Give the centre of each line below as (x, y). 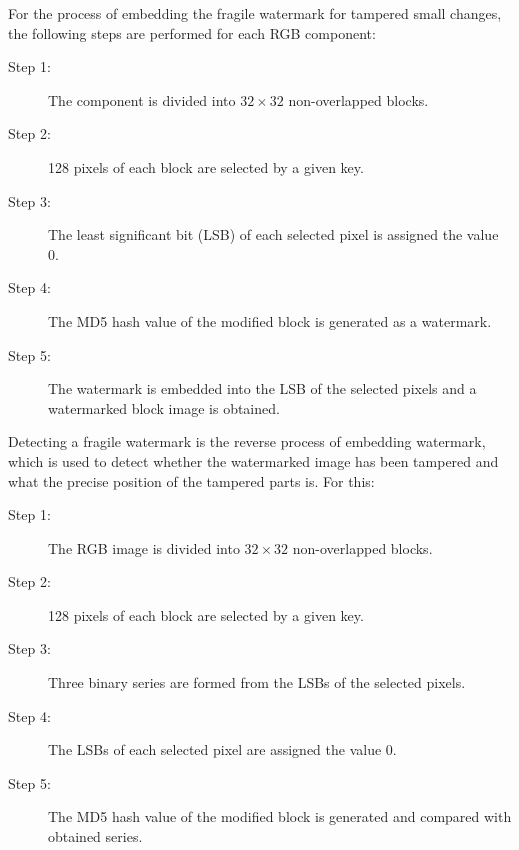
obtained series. (95, 836)
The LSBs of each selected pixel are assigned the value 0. (222, 749)
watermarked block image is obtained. (164, 407)
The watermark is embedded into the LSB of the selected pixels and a (262, 388)
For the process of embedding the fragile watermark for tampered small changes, (255, 13)
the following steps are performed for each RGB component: (192, 32)
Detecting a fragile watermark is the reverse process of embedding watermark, (247, 441)
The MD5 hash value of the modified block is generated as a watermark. (270, 320)
